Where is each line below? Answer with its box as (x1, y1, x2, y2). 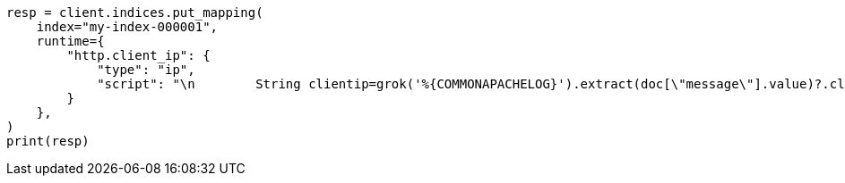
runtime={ (36, 34, 105, 48)
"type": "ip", (97, 62, 195, 77)
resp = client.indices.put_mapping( (6, 5, 263, 20)
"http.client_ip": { (66, 48, 211, 62)
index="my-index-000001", (36, 20, 219, 34)
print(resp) (6, 134, 90, 148)
